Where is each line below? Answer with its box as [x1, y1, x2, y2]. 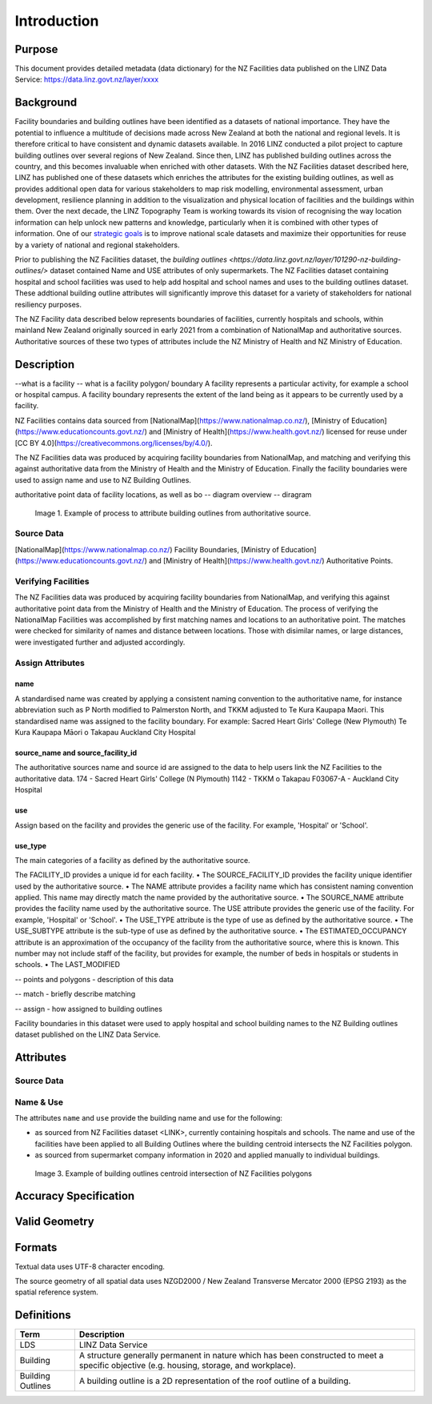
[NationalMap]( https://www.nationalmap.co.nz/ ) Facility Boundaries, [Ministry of [14, 544, 279, 554]
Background [14, 96, 78, 110]
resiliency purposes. [14, 299, 82, 309]
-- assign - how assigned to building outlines [14, 1004, 163, 1013]
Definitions [14, 1309, 71, 1322]
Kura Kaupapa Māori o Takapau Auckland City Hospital [14, 727, 196, 736]
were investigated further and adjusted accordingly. [14, 637, 186, 647]
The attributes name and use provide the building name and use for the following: [14, 1113, 283, 1123]
